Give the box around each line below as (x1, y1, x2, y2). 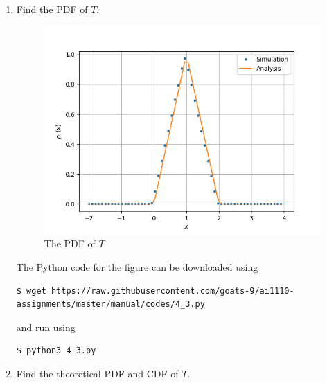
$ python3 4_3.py (16, 346, 96, 356)
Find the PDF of (16, 2, 88, 16)
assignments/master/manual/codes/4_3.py (16, 299, 205, 310)
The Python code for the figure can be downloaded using (16, 259, 258, 274)
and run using (16, 319, 76, 334)
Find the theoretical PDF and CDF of (16, 366, 179, 380)
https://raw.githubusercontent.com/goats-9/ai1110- (51, 285, 294, 296)
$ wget (16, 285, 46, 296)
